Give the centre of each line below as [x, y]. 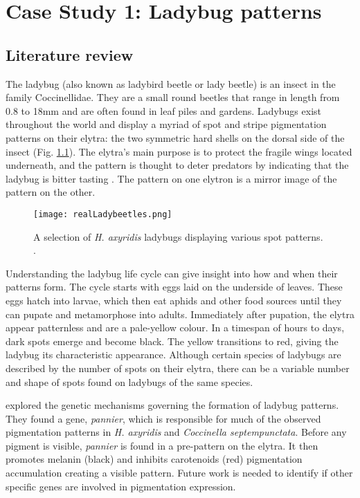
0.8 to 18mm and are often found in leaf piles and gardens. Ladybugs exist [164, 110]
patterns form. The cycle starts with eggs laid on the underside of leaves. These [174, 287]
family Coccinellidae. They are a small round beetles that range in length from [173, 97]
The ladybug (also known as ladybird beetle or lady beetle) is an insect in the [171, 83]
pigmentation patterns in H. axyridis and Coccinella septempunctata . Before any [176, 432]
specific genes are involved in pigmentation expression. [121, 486]
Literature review [70, 54]
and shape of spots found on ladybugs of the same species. [129, 381]
